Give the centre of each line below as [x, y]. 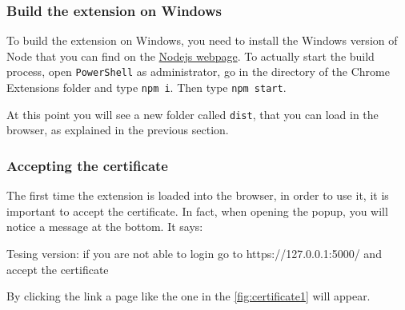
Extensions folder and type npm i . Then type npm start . [146, 87]
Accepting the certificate [87, 165]
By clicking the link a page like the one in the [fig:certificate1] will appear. [188, 296]
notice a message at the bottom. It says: [105, 227]
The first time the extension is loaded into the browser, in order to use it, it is [198, 195]
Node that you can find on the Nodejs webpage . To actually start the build [190, 56]
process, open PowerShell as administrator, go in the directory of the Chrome [198, 72]
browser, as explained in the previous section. [118, 130]
